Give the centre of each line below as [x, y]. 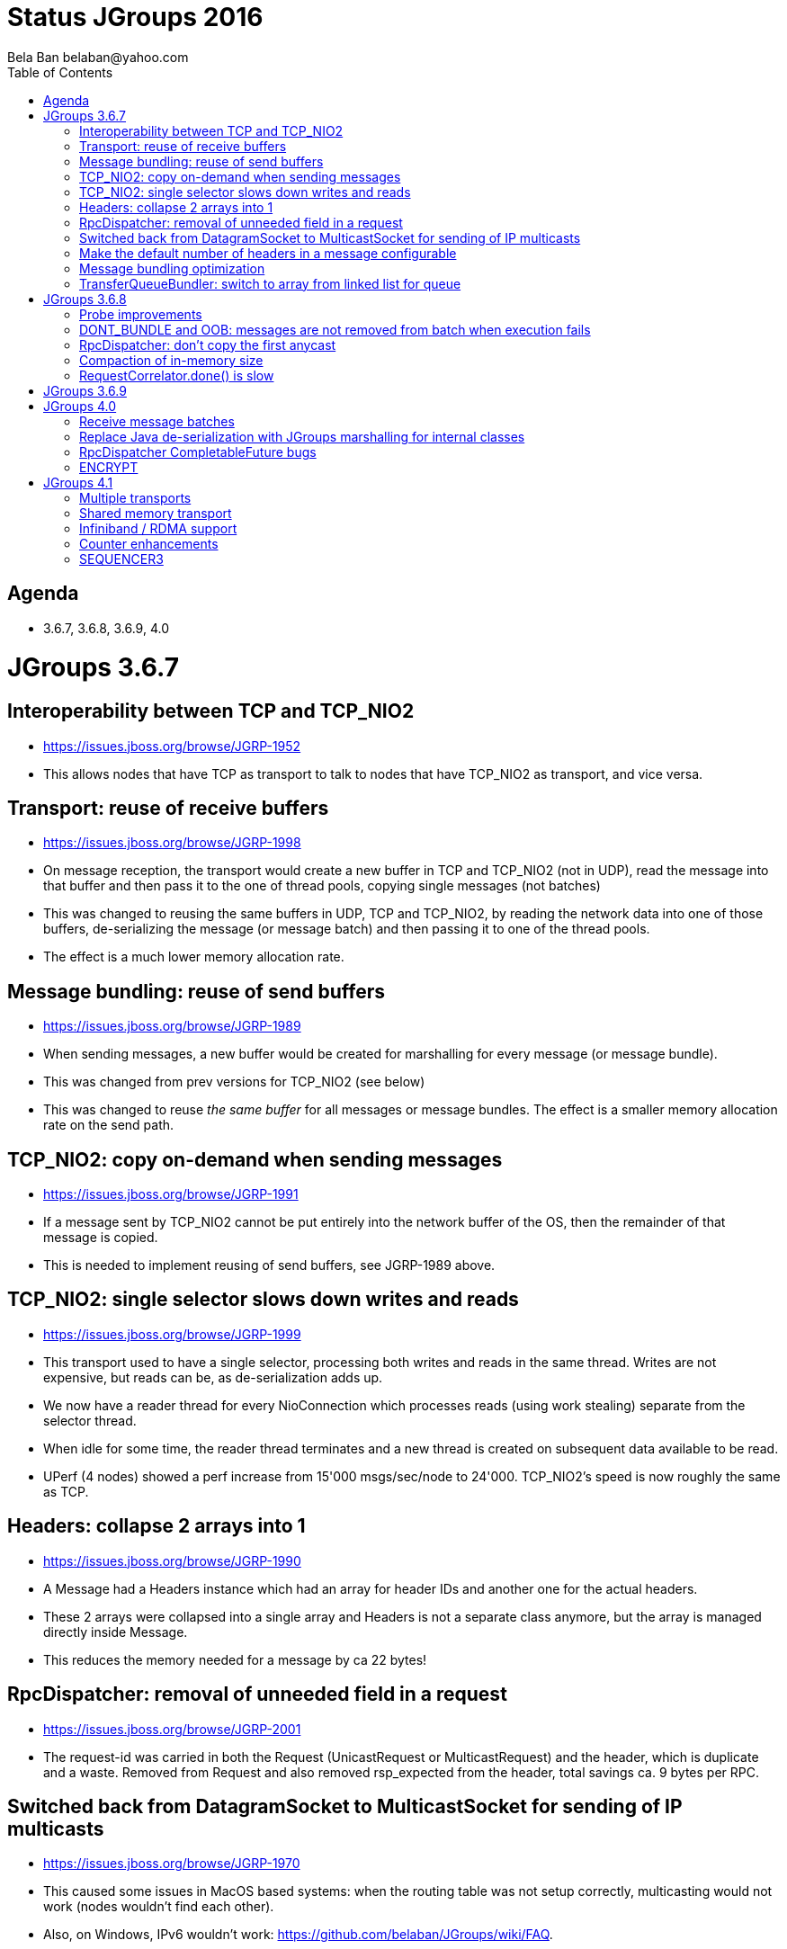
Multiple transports [135, 497]
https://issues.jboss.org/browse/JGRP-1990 [172, 1560]
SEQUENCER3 [121, 559]
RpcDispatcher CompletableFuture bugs [198, 451]
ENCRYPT [109, 467]
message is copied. [101, 1238]
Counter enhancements [149, 543]
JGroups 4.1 [78, 482]
